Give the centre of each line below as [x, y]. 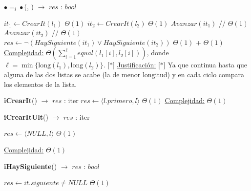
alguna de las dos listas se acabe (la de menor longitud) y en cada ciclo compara [124, 74]
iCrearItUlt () [26, 117]
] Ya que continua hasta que [205, 65]
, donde [158, 53]
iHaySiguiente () [31, 166]
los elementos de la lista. [41, 84]
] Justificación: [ [136, 65]
